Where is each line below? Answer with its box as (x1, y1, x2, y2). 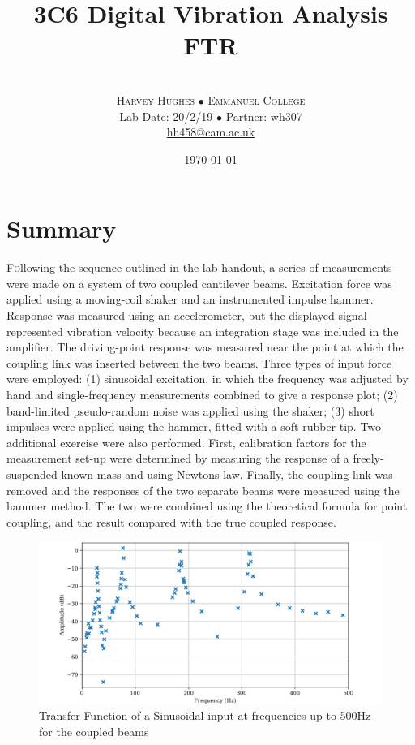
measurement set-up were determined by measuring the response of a (6, 450, 349, 467)
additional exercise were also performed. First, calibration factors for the (6, 433, 366, 450)
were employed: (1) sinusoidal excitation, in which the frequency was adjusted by (6, 370, 409, 387)
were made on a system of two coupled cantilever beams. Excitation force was (6, 274, 392, 291)
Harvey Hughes (116, 91, 195, 108)
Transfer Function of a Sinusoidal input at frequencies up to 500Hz (39, 707, 371, 724)
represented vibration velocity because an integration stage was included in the (6, 322, 399, 339)
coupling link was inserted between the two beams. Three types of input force (6, 354, 392, 371)
